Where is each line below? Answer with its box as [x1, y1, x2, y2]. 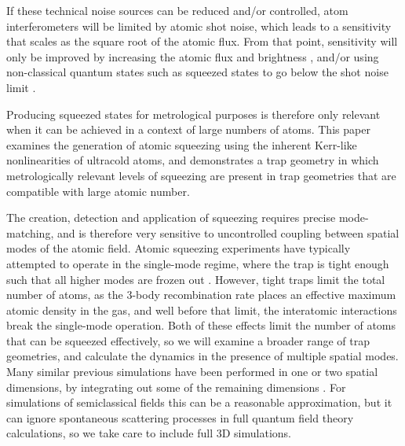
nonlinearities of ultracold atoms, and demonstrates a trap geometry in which [6, 152, 379, 168]
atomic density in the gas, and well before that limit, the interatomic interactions [6, 301, 397, 318]
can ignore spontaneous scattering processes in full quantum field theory [6, 409, 354, 426]
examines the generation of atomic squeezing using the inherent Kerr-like [6, 136, 357, 153]
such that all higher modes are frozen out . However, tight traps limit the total [6, 271, 385, 287]
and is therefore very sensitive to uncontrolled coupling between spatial [57, 224, 400, 241]
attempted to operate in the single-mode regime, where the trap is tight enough [6, 255, 389, 271]
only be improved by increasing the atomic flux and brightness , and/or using [6, 48, 379, 65]
